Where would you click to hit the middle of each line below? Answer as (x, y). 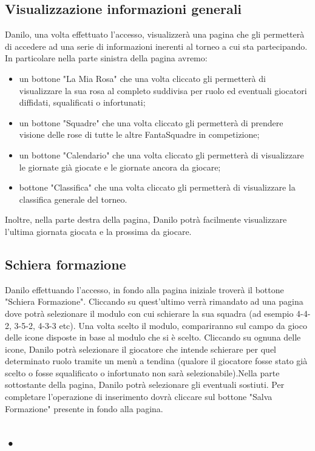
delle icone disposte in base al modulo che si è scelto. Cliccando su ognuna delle (153, 337)
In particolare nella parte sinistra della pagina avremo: (106, 58)
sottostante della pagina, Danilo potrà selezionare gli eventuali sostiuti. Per (145, 385)
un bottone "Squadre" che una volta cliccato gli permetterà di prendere (151, 122)
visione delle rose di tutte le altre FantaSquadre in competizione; (139, 134)
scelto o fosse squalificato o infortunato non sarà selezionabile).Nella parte (142, 372)
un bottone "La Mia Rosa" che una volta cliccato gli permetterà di (142, 78)
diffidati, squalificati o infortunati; (82, 102)
